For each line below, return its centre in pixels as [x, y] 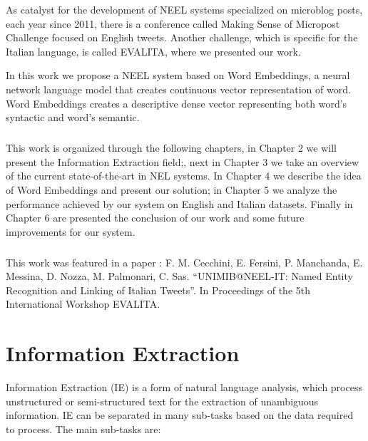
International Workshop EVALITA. [83, 304]
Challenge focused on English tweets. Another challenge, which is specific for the [182, 37]
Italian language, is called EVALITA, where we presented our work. [153, 51]
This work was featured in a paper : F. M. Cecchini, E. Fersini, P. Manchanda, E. [184, 262]
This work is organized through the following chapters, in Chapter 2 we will [171, 148]
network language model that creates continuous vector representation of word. [178, 89]
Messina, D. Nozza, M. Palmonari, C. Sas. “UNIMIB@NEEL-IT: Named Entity [179, 276]
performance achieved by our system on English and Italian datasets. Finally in [179, 203]
